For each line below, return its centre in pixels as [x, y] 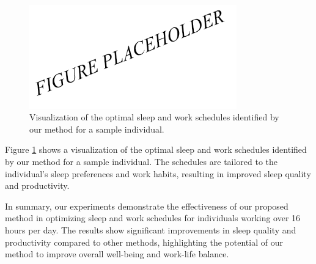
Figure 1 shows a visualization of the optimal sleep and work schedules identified [156, 149]
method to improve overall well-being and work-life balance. [117, 254]
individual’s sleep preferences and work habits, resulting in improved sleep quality [158, 173]
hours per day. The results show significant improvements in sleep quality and [151, 229]
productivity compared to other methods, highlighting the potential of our [144, 242]
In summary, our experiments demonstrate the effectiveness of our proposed [147, 206]
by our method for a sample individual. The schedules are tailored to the [141, 161]
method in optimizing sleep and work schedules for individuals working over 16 [153, 218]
